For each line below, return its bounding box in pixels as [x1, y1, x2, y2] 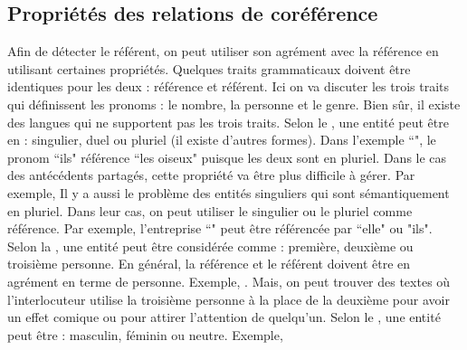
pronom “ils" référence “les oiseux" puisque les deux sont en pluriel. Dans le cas [7, 147, 447, 166]
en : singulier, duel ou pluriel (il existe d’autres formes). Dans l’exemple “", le [7, 130, 436, 149]
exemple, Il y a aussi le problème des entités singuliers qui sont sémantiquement [7, 183, 450, 202]
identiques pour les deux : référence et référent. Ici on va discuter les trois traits [7, 77, 450, 96]
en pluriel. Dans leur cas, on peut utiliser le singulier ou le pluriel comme [7, 201, 413, 220]
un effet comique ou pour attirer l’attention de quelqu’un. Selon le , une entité [7, 307, 441, 326]
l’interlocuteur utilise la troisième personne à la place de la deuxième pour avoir [7, 289, 450, 308]
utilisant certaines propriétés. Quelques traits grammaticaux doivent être [7, 59, 411, 78]
